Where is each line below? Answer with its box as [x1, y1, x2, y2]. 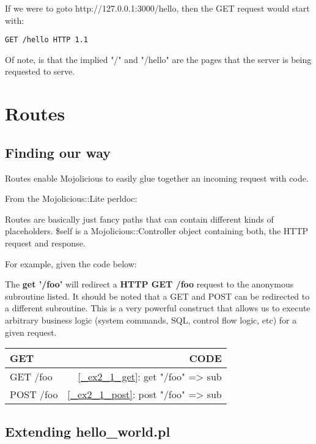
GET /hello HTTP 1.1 [5, 35, 89, 45]
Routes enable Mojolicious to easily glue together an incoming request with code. [5, 171, 309, 184]
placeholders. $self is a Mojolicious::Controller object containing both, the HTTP [5, 224, 309, 237]
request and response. [5, 236, 86, 249]
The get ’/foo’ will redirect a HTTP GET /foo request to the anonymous [5, 278, 294, 290]
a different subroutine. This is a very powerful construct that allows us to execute [5, 302, 310, 314]
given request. [5, 325, 57, 338]
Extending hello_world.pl [5, 421, 171, 440]
